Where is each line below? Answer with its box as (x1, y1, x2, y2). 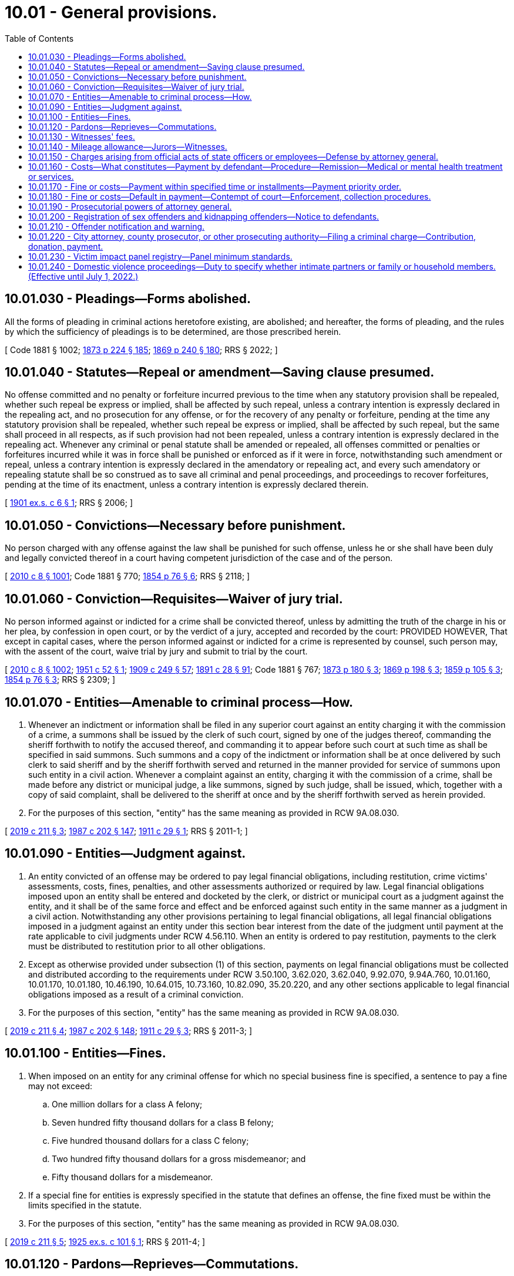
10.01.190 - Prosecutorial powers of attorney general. (28, 201, 232, 211)
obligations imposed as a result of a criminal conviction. (28, 989, 244, 999)
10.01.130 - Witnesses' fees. (28, 131, 135, 142)
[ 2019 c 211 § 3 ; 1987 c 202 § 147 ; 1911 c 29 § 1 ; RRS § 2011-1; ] (5, 825, 248, 836)
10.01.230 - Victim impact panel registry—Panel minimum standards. (28, 251, 293, 261)
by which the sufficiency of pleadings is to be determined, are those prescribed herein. (5, 326, 341, 337)
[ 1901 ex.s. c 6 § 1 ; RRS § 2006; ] (5, 498, 133, 508)
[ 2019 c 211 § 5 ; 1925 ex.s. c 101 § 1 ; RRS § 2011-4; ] (5, 1236, 206, 1247)
